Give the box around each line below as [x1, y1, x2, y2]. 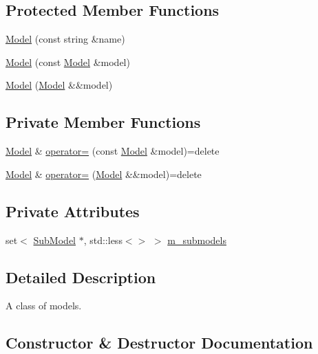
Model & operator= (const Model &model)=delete [6, 144, 220, 158]
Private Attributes [6, 200, 140, 221]
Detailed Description [6, 266, 156, 287]
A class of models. [6, 298, 82, 313]
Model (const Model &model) [6, 54, 130, 69]
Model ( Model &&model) [6, 78, 113, 92]
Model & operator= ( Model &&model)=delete [6, 166, 202, 181]
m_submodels [167, 232, 226, 247]
